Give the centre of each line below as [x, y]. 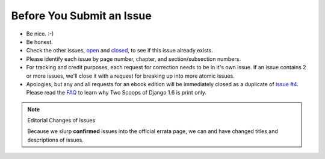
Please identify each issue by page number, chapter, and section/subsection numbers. [133, 59]
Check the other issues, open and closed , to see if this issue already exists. [119, 51]
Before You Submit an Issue [81, 16]
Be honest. [40, 42]
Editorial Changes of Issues [61, 120]
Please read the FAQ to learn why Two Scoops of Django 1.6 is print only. [116, 93]
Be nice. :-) [40, 34]
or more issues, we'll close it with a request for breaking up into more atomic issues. [130, 76]
